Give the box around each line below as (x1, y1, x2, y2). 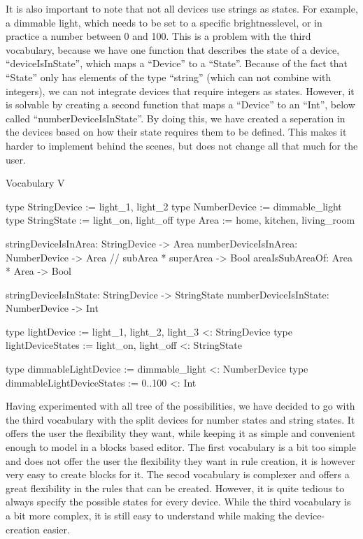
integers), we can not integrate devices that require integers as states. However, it (6, 83, 355, 98)
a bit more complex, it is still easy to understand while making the (6, 508, 292, 522)
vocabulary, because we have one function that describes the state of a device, (6, 42, 340, 57)
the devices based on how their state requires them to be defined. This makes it (6, 124, 347, 139)
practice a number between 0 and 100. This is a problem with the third (6, 29, 311, 43)
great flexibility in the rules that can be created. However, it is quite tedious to (6, 480, 345, 495)
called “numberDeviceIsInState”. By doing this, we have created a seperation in (6, 110, 346, 125)
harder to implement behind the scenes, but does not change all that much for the (6, 138, 358, 152)
